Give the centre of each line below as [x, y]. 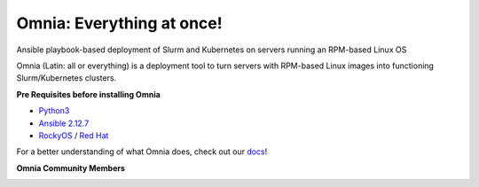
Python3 [54, 111]
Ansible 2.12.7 [64, 123]
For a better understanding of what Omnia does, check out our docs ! [142, 152]
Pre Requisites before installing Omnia [89, 94]
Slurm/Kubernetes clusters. [67, 78]
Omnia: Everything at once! [119, 23]
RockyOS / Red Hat [74, 135]
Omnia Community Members [71, 168]
